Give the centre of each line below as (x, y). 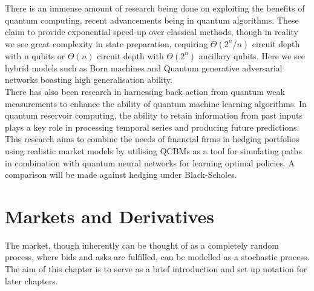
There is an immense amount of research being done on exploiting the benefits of (155, 8)
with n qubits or (35, 55)
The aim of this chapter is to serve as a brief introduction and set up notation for (156, 269)
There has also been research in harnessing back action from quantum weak (145, 91)
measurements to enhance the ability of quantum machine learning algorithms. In (156, 103)
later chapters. (31, 280)
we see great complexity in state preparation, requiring (106, 43)
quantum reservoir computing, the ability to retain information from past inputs (154, 115)
